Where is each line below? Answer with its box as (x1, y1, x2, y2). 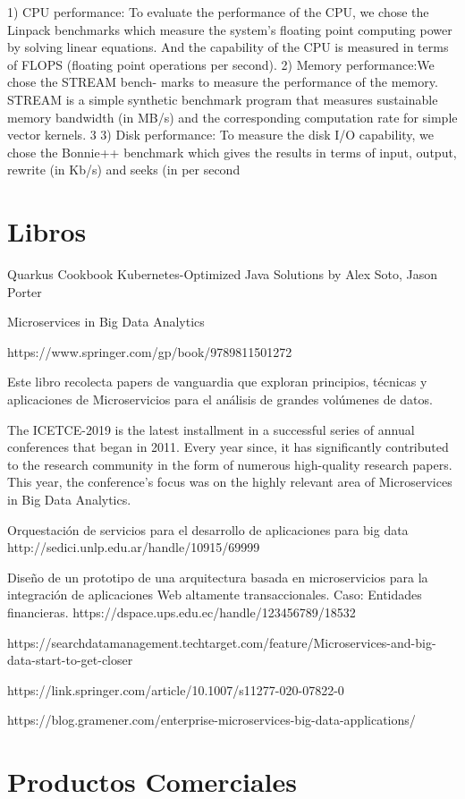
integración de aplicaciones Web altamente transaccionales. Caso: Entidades (7, 585, 422, 604)
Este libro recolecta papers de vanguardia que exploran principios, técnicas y (7, 372, 427, 391)
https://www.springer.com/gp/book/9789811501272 (7, 342, 292, 361)
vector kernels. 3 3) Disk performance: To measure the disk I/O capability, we (7, 125, 435, 144)
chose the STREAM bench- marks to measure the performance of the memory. (7, 72, 438, 91)
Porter (7, 282, 42, 301)
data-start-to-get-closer (7, 650, 133, 669)
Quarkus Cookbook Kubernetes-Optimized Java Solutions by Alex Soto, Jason (7, 265, 438, 284)
